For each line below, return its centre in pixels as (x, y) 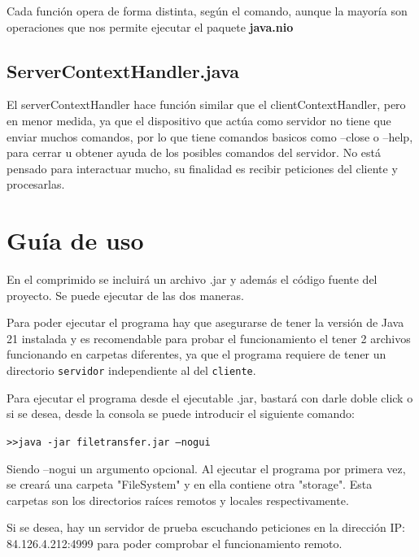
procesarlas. (36, 184)
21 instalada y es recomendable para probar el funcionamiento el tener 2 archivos (209, 338)
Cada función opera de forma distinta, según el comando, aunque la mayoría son (207, 11)
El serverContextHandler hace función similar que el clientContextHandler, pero (206, 104)
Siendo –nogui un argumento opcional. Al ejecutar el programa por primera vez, (206, 468)
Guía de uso (75, 240)
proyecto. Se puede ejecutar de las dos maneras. (125, 295)
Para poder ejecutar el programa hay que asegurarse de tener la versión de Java (205, 322)
